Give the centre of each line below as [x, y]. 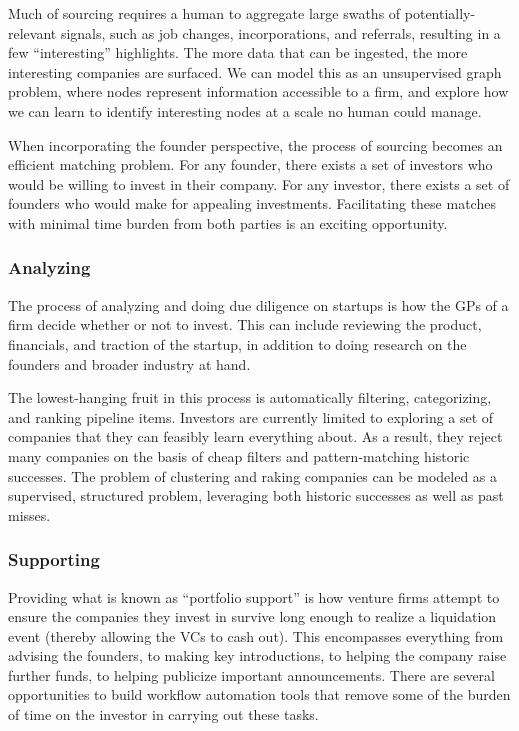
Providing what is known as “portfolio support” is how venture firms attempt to [254, 596]
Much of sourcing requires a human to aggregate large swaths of [204, 13]
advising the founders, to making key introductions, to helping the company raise [257, 655]
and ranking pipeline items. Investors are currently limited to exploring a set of [251, 416]
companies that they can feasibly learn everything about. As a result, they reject [255, 436]
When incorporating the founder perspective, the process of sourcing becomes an [255, 144]
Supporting [54, 559]
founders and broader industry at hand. [129, 363]
